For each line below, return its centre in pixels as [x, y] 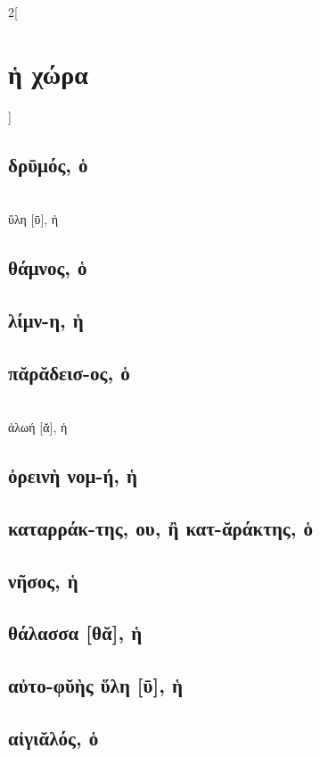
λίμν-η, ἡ [46, 319]
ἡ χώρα [48, 73]
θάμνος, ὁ [48, 267]
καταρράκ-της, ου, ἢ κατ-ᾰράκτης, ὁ [160, 527]
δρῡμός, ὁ [48, 164]
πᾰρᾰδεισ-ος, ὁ [69, 372]
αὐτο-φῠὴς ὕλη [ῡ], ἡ [95, 685]
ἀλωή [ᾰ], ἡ [38, 427]
